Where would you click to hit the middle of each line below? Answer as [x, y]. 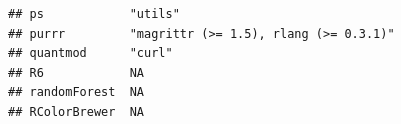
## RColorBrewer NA [76, 111]
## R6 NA [76, 72]
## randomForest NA [76, 92]
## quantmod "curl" [90, 53]
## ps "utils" [94, 14]
